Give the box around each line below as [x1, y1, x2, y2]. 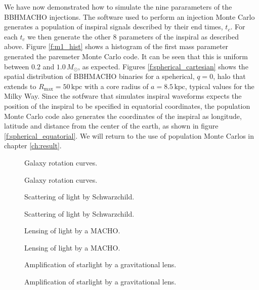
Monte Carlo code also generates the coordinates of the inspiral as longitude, [4, 110, 242, 121]
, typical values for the [185, 80, 254, 91]
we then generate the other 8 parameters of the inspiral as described [27, 31, 239, 42]
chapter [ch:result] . [4, 140, 62, 151]
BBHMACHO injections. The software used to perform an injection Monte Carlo [4, 11, 255, 22]
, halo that [213, 71, 246, 81]
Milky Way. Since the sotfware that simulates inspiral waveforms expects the [4, 91, 242, 101]
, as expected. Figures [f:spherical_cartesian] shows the [78, 61, 248, 71]
